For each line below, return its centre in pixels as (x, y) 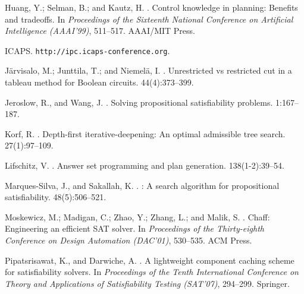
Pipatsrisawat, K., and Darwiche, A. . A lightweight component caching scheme (150, 260)
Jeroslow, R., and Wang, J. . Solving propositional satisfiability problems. (139, 102)
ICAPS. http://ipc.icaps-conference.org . (87, 50)
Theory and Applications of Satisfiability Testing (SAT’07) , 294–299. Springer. (147, 283)
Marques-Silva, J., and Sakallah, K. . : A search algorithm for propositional (142, 185)
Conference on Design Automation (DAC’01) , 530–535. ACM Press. (129, 240)
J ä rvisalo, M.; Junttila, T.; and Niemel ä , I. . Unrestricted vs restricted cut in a (148, 70)
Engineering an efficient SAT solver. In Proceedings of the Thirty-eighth (134, 228)
